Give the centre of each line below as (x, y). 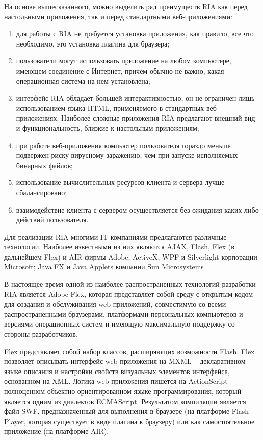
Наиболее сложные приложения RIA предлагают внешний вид (158, 118)
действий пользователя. (52, 219)
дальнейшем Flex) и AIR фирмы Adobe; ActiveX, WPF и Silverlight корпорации (131, 256)
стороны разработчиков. (41, 334)
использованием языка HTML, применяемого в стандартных (110, 108)
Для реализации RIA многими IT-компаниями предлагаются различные (115, 236)
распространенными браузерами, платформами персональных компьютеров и (124, 314)
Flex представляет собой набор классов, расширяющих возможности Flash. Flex (129, 351)
